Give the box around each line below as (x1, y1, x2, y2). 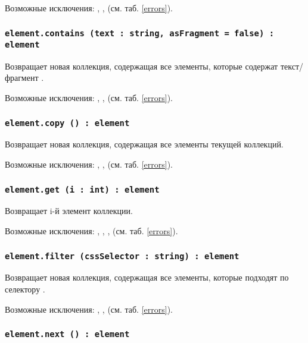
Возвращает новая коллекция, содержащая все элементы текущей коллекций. (5, 138, 284, 150)
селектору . (5, 282, 45, 295)
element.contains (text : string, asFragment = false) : (5, 28, 275, 38)
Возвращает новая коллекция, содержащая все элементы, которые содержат (5, 59, 278, 72)
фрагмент (5, 71, 39, 84)
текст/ (280, 59, 303, 72)
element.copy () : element (5, 118, 130, 128)
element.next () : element (5, 329, 130, 339)
